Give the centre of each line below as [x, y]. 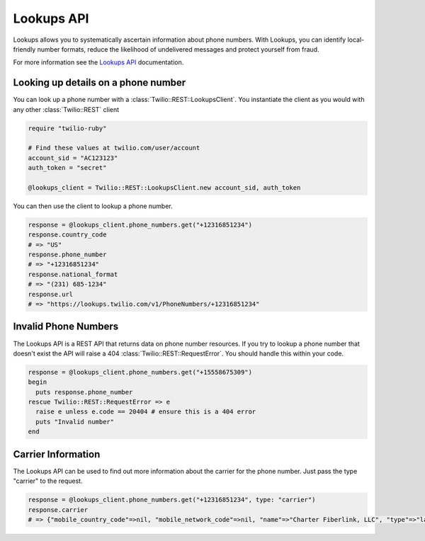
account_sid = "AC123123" [73, 158]
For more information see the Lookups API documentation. [98, 62]
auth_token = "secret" [67, 168]
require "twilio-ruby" [67, 128]
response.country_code [67, 235]
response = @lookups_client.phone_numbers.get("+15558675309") [140, 372]
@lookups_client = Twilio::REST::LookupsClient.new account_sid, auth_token [164, 187]
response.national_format [73, 274]
